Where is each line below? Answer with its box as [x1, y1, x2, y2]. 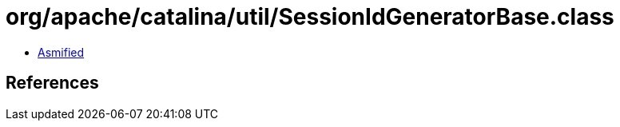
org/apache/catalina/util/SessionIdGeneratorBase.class [6, 3, 614, 30]
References [6, 73, 99, 93]
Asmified [38, 45, 85, 59]
